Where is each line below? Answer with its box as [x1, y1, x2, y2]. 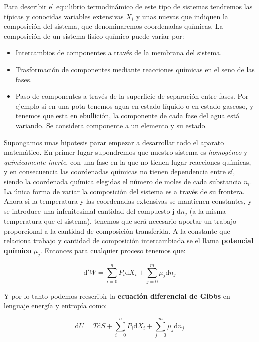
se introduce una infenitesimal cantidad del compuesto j [4, 205, 175, 216]
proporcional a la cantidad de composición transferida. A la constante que [4, 225, 230, 236]
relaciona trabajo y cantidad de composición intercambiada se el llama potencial [4, 235, 254, 246]
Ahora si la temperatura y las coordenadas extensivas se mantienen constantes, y [4, 196, 252, 206]
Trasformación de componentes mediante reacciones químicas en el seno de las [15, 64, 255, 74]
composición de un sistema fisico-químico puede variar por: [4, 30, 184, 41]
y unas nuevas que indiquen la [136, 11, 228, 21]
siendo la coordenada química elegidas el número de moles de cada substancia [4, 176, 242, 186]
